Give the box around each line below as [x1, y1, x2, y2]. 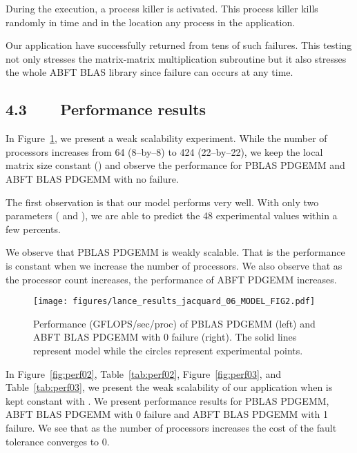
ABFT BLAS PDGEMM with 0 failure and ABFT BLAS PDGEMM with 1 [6, 407, 328, 421]
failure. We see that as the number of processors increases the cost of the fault [6, 420, 337, 434]
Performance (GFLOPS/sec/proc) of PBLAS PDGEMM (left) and [33, 316, 316, 330]
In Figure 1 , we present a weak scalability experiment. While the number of [6, 131, 327, 145]
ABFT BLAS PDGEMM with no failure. [6, 171, 179, 185]
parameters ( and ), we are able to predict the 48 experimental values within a [6, 208, 338, 223]
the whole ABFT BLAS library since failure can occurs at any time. [6, 65, 293, 79]
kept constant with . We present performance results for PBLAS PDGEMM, [6, 393, 329, 407]
